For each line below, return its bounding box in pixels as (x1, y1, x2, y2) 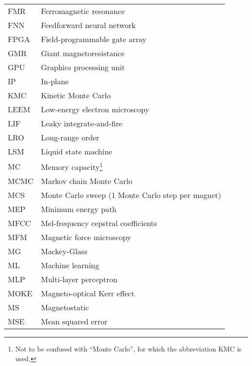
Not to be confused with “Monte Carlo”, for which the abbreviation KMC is (15, 344, 242, 354)
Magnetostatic (41, 302, 89, 313)
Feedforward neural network (41, 19, 136, 30)
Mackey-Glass (41, 245, 88, 257)
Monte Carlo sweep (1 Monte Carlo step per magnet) (41, 189, 221, 201)
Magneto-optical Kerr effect (41, 288, 135, 299)
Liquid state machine (41, 146, 112, 157)
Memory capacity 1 (41, 160, 103, 173)
